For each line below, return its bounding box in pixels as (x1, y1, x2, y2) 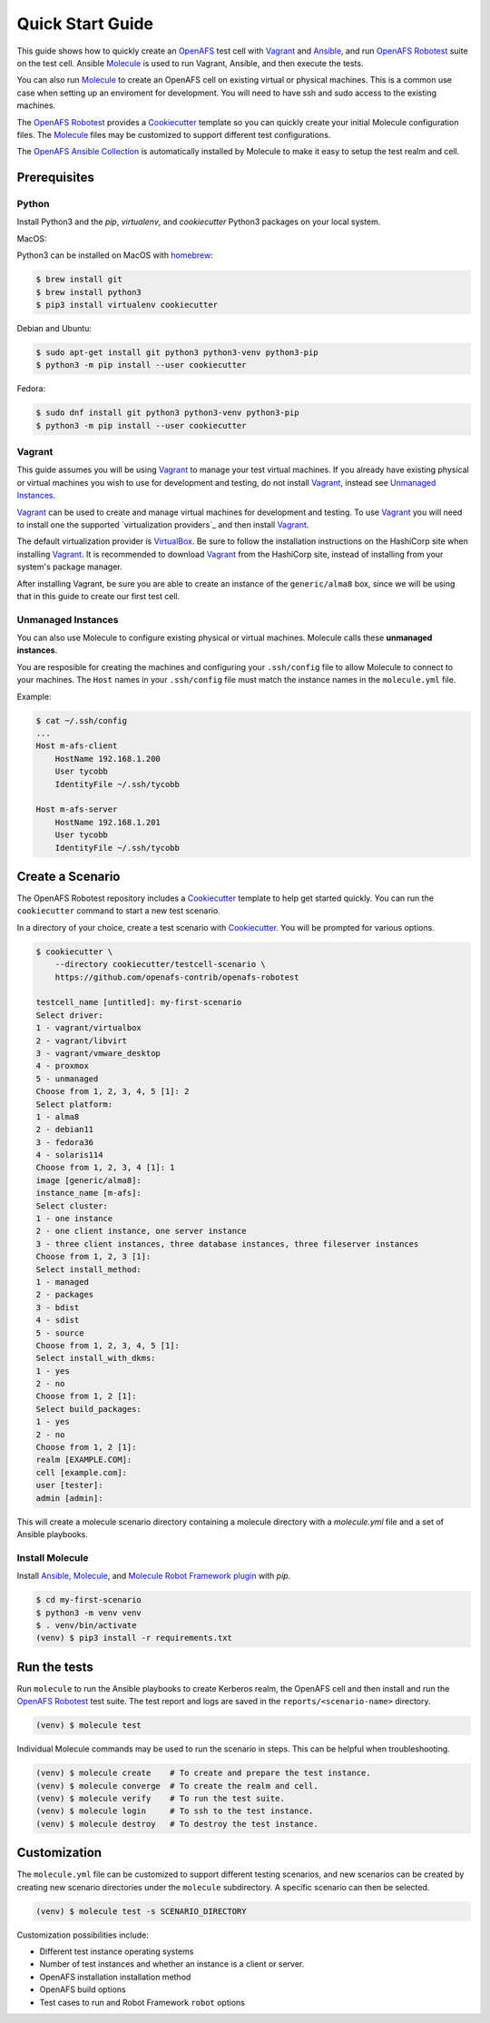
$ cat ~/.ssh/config (35, 715, 127, 725)
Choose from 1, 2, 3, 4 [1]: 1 (35, 1162, 176, 1173)
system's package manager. (16, 561, 122, 572)
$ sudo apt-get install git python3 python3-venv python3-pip (35, 347, 318, 358)
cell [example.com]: (35, 1467, 127, 1477)
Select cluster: (35, 1200, 109, 1211)
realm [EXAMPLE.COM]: (35, 1455, 132, 1465)
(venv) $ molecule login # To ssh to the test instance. (35, 1806, 314, 1816)
